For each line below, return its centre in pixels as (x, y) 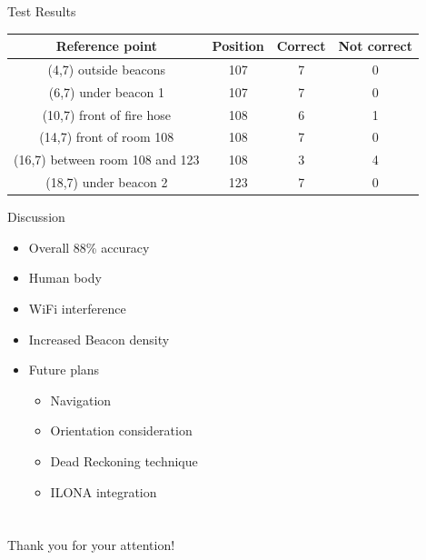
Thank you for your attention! (91, 545)
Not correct (376, 46)
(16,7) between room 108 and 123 (107, 160)
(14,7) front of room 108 (107, 137)
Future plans (64, 370)
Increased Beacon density (99, 339)
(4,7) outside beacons (107, 69)
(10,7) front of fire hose (106, 114)
